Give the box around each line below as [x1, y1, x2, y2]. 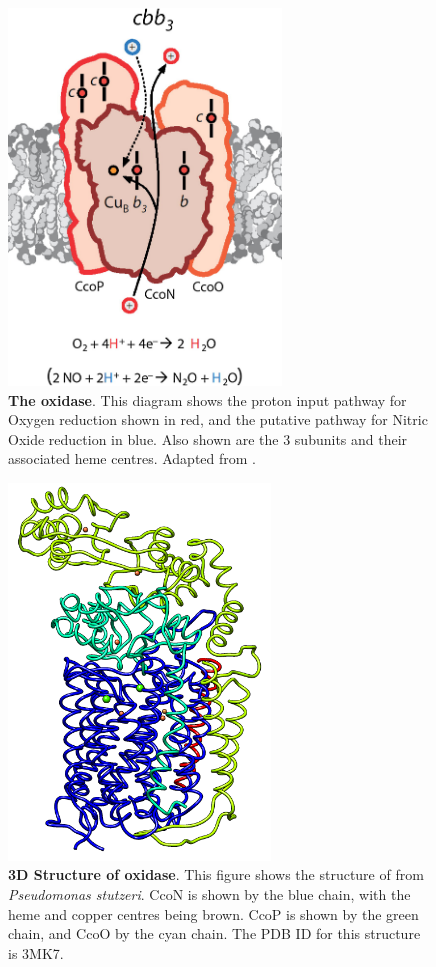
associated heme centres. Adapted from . [8, 448, 257, 469]
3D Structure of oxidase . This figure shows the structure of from [8, 864, 424, 885]
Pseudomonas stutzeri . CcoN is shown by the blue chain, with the [8, 884, 411, 905]
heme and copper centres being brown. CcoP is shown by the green [8, 903, 419, 924]
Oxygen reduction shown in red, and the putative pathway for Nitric [8, 409, 428, 430]
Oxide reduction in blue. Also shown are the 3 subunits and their [8, 428, 408, 449]
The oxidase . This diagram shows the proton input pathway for [8, 389, 407, 410]
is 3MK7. [8, 942, 64, 963]
